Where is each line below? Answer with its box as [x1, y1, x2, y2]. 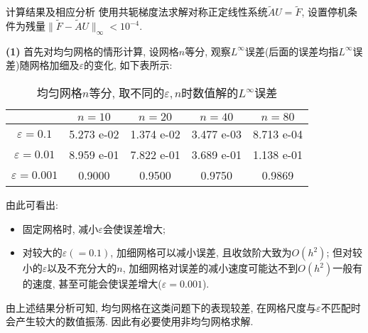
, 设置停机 [301, 4, 347, 19]
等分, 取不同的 [89, 84, 165, 102]
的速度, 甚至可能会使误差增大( [22, 276, 162, 291]
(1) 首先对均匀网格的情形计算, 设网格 [6, 43, 179, 58]
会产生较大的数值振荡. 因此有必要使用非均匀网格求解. [6, 314, 254, 329]
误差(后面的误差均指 [244, 43, 339, 58]
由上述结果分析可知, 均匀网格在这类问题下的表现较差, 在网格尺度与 [6, 300, 317, 315]
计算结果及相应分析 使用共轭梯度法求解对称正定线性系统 [6, 4, 268, 19]
